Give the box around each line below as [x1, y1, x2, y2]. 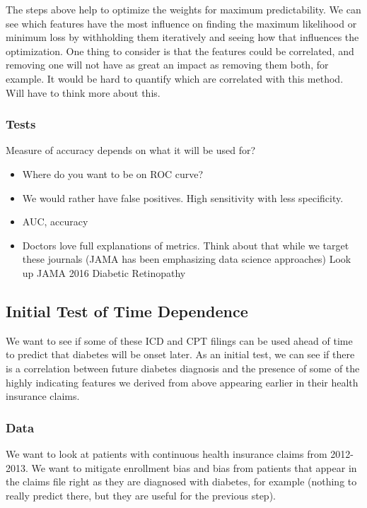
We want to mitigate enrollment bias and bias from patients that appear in [31, 460, 357, 475]
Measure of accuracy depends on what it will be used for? [6, 143, 256, 158]
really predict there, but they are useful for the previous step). [6, 488, 276, 502]
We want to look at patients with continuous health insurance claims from [6, 446, 327, 461]
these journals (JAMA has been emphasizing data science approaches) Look [22, 252, 351, 266]
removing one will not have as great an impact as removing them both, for [6, 57, 329, 72]
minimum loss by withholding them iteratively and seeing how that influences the [6, 30, 359, 45]
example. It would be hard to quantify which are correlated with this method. [6, 71, 344, 85]
